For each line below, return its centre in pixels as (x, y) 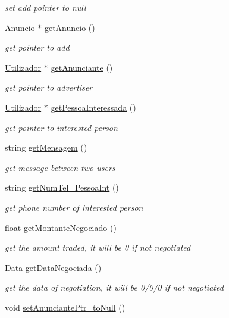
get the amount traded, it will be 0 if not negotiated (98, 247)
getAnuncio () (70, 27)
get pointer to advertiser (49, 87)
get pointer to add (37, 47)
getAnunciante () (82, 67)
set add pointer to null (46, 7)
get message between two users (60, 167)
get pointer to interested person (61, 127)
